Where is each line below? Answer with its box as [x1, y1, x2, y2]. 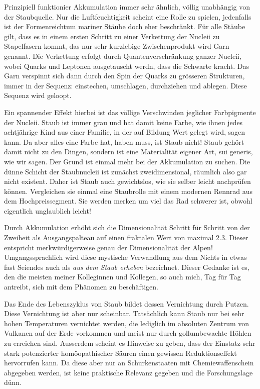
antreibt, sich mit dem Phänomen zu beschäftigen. [4, 281, 158, 292]
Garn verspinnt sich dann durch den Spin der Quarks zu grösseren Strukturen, [4, 70, 245, 81]
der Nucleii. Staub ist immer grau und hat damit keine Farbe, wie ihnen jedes [4, 117, 243, 127]
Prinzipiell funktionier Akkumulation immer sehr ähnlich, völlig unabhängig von [4, 2, 250, 12]
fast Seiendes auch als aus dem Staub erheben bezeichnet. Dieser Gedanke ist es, [4, 261, 249, 272]
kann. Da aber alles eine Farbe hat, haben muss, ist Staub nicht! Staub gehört [4, 136, 244, 147]
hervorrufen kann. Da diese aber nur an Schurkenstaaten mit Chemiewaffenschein [4, 357, 254, 368]
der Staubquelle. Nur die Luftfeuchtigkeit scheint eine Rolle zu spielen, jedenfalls [4, 11, 251, 22]
